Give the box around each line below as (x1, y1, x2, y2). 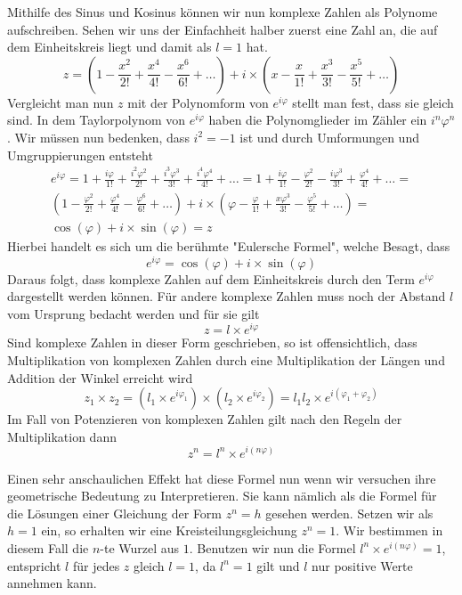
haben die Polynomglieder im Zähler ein (208, 110, 427, 129)
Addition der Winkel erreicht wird (7, 368, 193, 387)
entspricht (7, 556, 61, 575)
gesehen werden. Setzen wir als (265, 503, 434, 522)
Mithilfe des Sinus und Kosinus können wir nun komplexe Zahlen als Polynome (7, 3, 438, 20)
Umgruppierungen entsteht (7, 145, 153, 164)
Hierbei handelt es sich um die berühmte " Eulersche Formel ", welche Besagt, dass (7, 236, 450, 255)
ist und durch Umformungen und (239, 127, 419, 146)
